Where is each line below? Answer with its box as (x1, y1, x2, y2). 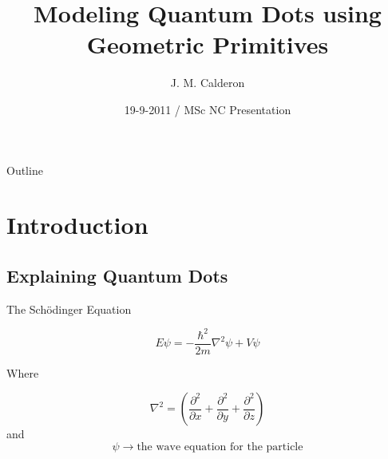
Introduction (6, 208, 148, 241)
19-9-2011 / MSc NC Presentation (124, 101, 291, 117)
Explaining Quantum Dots (6, 263, 228, 287)
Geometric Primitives (86, 28, 329, 61)
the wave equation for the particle (137, 441, 303, 453)
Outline (6, 161, 43, 178)
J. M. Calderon (170, 74, 245, 91)
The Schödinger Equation (6, 300, 132, 317)
